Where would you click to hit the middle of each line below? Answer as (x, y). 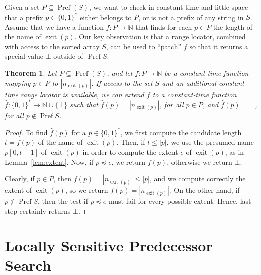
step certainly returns (38, 210)
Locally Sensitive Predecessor (109, 245)
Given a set (22, 7)
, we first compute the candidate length (181, 132)
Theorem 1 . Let (31, 73)
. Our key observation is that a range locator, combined (160, 36)
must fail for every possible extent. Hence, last (180, 201)
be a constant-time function (207, 73)
